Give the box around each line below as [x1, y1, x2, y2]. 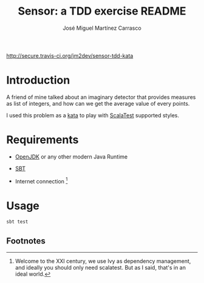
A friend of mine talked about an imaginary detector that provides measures [6, 93, 196, 101]
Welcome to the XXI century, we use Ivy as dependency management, [15, 257, 191, 265]
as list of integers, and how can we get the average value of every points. [6, 100, 190, 107]
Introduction [6, 73, 70, 87]
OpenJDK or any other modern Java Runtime [15, 153, 128, 160]
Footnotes [6, 236, 46, 246]
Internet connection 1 [15, 176, 68, 185]
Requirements [6, 133, 79, 147]
